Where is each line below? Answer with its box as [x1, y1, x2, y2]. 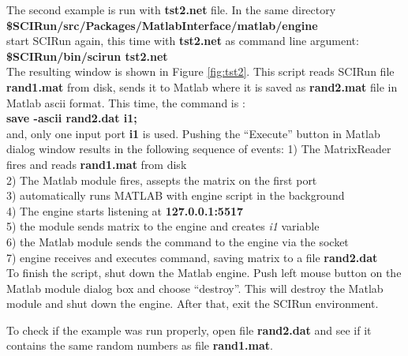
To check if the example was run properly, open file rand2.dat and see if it [6, 321, 372, 338]
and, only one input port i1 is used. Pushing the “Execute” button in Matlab [6, 125, 380, 141]
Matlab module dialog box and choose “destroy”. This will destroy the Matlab [6, 279, 384, 296]
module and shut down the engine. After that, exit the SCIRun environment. [6, 295, 379, 312]
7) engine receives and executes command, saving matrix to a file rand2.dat [6, 249, 378, 265]
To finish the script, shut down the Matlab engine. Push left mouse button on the [6, 264, 402, 281]
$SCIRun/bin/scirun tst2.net [6, 47, 168, 64]
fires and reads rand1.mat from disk [6, 156, 187, 172]
